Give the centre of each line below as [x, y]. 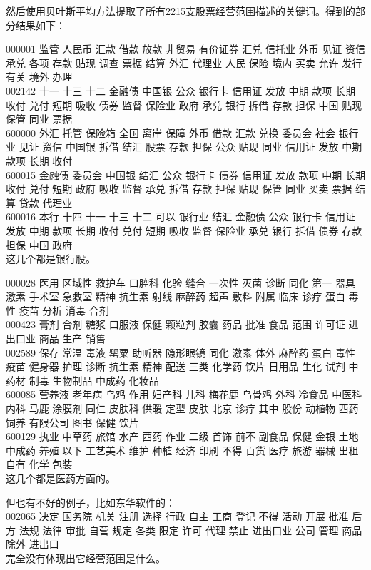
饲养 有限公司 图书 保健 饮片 [72, 422]
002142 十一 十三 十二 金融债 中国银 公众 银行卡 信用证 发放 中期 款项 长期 [181, 90]
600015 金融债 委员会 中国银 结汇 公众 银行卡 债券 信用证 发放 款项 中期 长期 [185, 174]
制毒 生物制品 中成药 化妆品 [94, 380]
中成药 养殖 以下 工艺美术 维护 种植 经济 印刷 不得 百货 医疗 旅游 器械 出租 [182, 450]
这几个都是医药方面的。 [61, 478]
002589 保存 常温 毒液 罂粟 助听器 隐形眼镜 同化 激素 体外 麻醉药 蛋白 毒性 [181, 352]
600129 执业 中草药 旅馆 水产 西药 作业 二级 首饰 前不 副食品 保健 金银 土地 [182, 436]
